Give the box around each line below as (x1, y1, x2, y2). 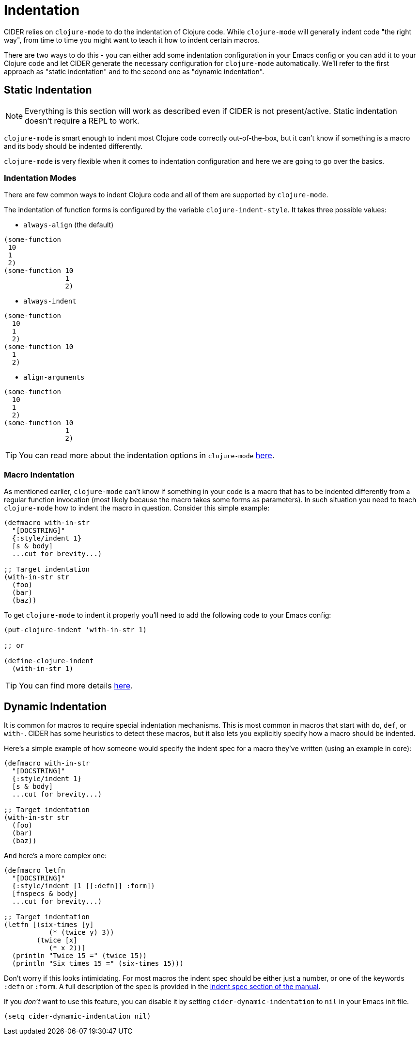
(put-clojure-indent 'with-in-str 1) (4, 626, 147, 634)
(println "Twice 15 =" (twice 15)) (12, 951, 147, 959)
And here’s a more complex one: (4, 851, 107, 860)
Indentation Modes (4, 173, 77, 183)
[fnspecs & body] (12, 889, 78, 897)
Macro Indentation (4, 469, 75, 480)
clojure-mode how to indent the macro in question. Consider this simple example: (4, 504, 270, 512)
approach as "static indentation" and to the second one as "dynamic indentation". (4, 67, 264, 76)
